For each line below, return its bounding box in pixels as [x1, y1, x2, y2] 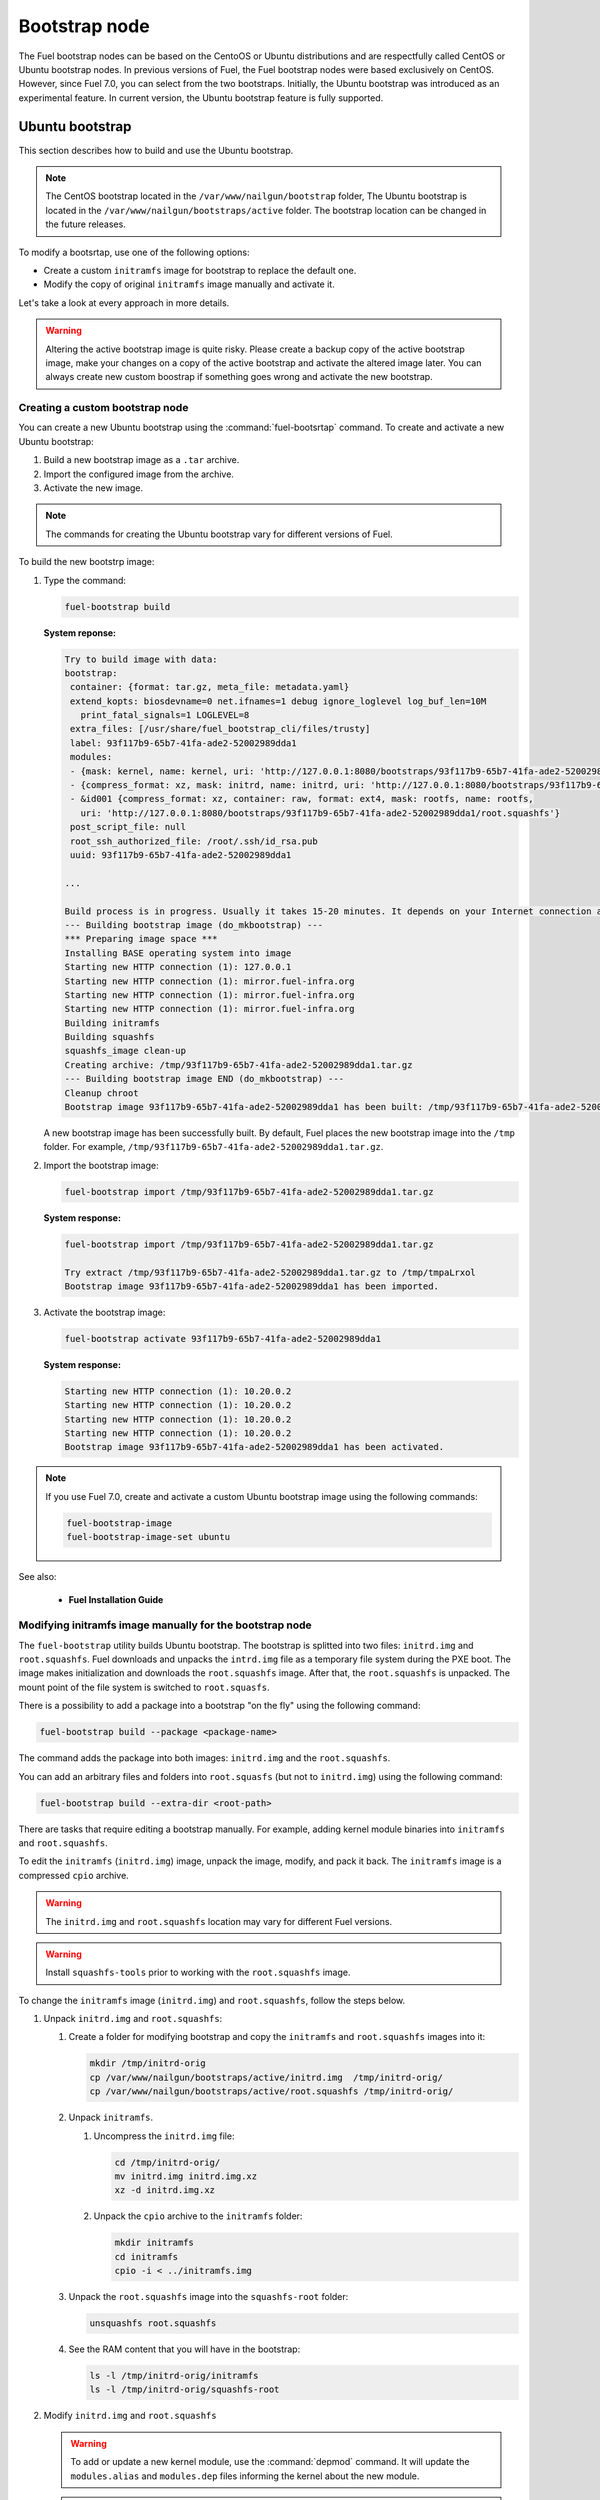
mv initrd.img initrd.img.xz [114, 2171, 258, 2182]
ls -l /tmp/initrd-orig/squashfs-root [89, 2384, 280, 2395]
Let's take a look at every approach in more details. [18, 296, 230, 309]
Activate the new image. [43, 482, 144, 494]
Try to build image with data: [64, 653, 219, 665]
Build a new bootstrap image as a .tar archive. [43, 454, 240, 466]
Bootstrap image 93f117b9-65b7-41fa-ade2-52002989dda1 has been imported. [64, 1280, 440, 1292]
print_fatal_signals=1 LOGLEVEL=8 [80, 710, 250, 721]
